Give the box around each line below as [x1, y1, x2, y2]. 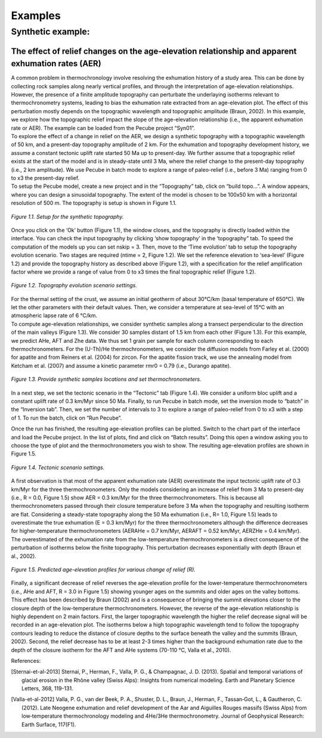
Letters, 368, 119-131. [21, 685, 74, 692]
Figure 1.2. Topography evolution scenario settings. [11, 282, 137, 289]
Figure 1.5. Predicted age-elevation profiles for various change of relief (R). [11, 566, 196, 573]
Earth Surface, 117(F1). [21, 721, 76, 728]
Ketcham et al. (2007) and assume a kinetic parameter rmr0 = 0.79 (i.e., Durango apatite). [11, 362, 231, 369]
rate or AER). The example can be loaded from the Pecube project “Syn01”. [11, 124, 195, 131]
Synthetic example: [11, 26, 90, 37]
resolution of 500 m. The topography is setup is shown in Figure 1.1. [11, 200, 177, 207]
